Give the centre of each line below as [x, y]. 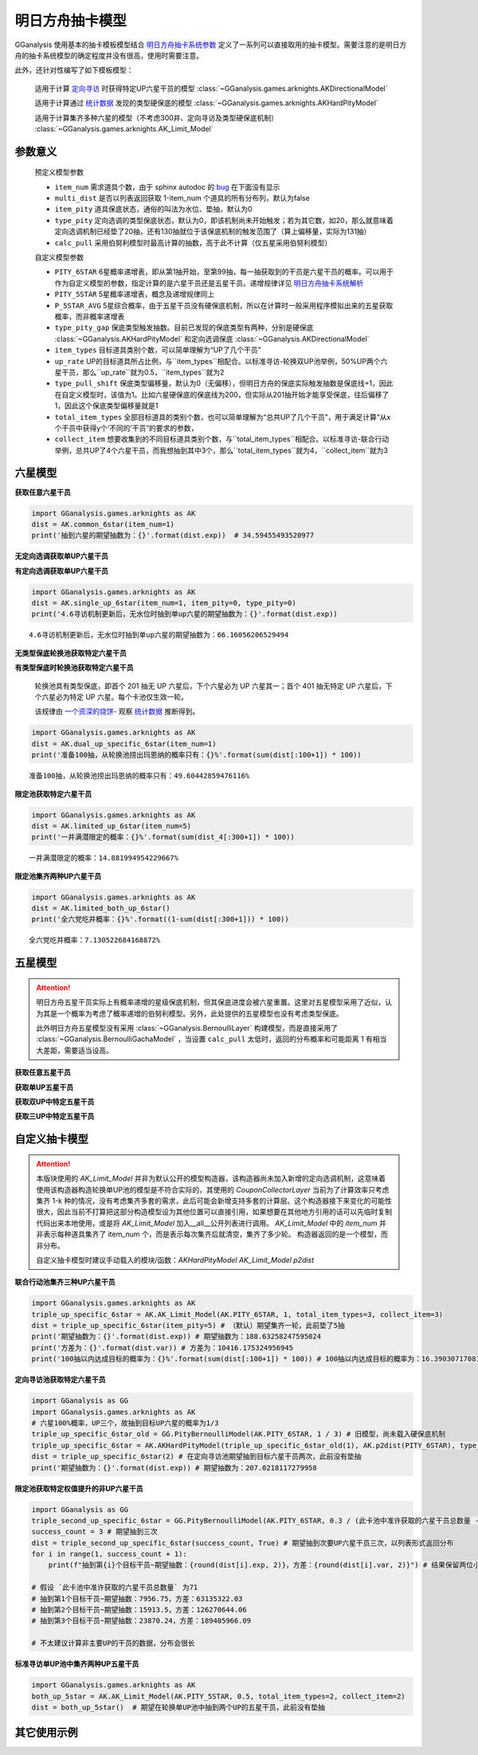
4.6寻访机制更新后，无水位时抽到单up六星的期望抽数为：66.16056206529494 [159, 635]
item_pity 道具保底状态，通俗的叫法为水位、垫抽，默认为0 [153, 209]
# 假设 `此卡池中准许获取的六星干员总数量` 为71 [115, 1588]
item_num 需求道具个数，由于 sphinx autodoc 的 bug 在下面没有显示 [167, 186]
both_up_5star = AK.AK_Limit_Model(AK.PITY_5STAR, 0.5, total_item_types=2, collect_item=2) [218, 1696]
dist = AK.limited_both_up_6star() [101, 909]
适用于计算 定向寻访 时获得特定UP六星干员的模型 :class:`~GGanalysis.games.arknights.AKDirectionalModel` [211, 88]
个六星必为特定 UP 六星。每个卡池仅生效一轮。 [112, 697]
